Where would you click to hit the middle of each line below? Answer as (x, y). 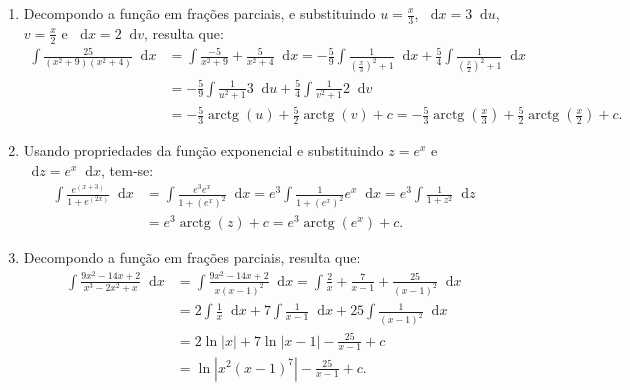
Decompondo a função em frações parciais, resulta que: (192, 257)
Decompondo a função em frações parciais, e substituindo (199, 13)
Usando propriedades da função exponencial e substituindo (203, 150)
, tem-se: (127, 169)
